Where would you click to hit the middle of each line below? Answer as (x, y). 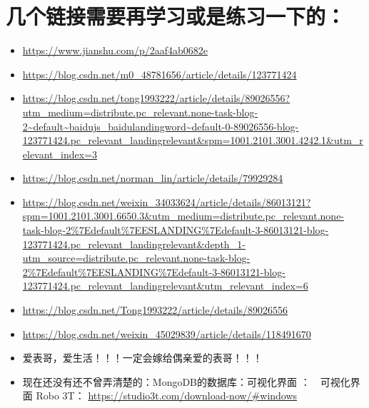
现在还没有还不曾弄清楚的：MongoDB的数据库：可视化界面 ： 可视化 (186, 381)
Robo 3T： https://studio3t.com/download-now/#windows (167, 396)
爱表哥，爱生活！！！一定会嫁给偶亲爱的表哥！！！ (142, 358)
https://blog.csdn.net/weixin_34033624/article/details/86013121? (167, 202)
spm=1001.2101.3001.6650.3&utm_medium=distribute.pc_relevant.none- (183, 216)
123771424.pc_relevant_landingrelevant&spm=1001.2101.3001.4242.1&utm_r (193, 140)
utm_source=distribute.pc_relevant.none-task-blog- (136, 258)
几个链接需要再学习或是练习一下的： (176, 16)
